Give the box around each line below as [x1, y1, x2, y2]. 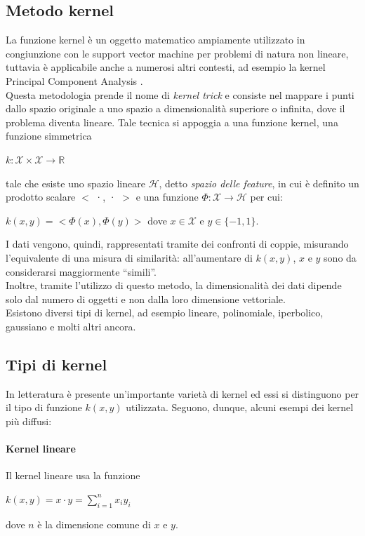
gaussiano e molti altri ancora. [6, 319, 136, 333]
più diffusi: [6, 413, 52, 428]
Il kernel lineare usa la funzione [6, 468, 140, 483]
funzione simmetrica [6, 128, 92, 143]
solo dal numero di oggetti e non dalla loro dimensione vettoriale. [6, 291, 286, 306]
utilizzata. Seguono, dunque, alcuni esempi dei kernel [126, 400, 354, 415]
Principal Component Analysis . [6, 73, 143, 88]
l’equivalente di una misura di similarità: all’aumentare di [6, 250, 253, 264]
